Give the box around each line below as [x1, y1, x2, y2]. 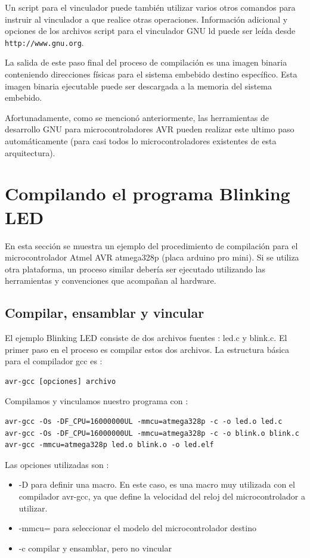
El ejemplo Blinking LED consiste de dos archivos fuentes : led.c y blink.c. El [5, 331, 287, 344]
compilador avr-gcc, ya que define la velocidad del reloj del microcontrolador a [18, 490, 305, 503]
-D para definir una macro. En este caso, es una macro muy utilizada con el [18, 478, 295, 491]
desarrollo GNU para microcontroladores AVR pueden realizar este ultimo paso [5, 123, 294, 135]
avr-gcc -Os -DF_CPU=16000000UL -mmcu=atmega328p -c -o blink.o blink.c [5, 429, 299, 438]
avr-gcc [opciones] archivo [5, 377, 116, 386]
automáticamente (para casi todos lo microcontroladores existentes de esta [5, 135, 277, 147]
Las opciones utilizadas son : [5, 458, 109, 470]
